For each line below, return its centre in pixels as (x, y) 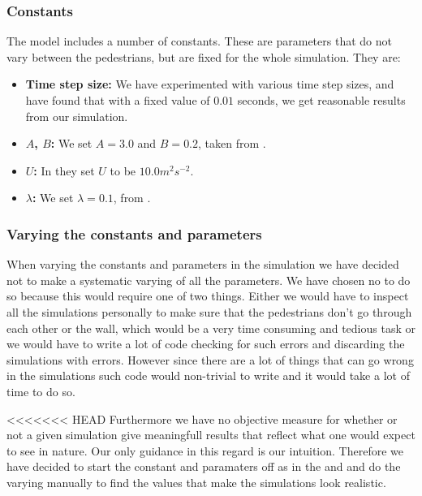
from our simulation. (77, 116)
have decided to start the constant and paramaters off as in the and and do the (204, 466)
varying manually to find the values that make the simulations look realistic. (196, 482)
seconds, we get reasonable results (321, 100)
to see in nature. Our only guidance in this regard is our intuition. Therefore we (205, 450)
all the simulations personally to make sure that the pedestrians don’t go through (209, 311)
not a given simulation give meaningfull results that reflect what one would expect (211, 435)
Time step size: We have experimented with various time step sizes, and (210, 84)
